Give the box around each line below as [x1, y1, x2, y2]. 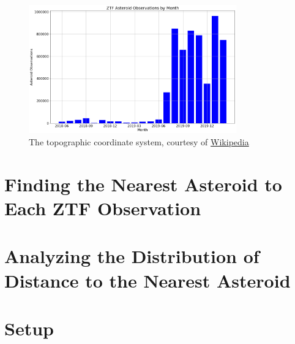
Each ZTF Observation [4, 196, 201, 221]
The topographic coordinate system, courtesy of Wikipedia [29, 136, 249, 148]
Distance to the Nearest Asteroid [4, 267, 291, 292]
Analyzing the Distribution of [4, 243, 260, 269]
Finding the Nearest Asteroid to [4, 171, 282, 196]
